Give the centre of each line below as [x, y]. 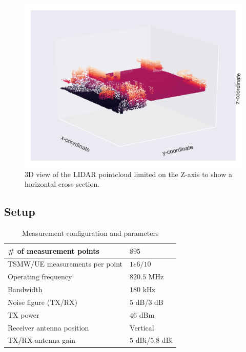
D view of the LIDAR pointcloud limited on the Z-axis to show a [130, 174]
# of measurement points [54, 250]
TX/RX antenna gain [42, 340]
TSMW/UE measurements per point [65, 264]
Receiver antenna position [48, 327]
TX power [24, 314]
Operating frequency [40, 277]
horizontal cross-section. [62, 184]
